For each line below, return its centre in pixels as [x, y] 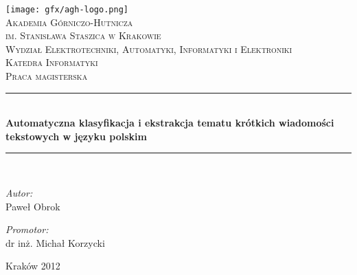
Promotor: [27, 229]
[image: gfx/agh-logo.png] [67, 10]
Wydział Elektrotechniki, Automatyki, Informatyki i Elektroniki [149, 48]
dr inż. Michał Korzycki [55, 242]
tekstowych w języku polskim [76, 136]
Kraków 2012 [33, 266]
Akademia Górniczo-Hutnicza [69, 22]
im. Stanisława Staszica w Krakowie [83, 35]
